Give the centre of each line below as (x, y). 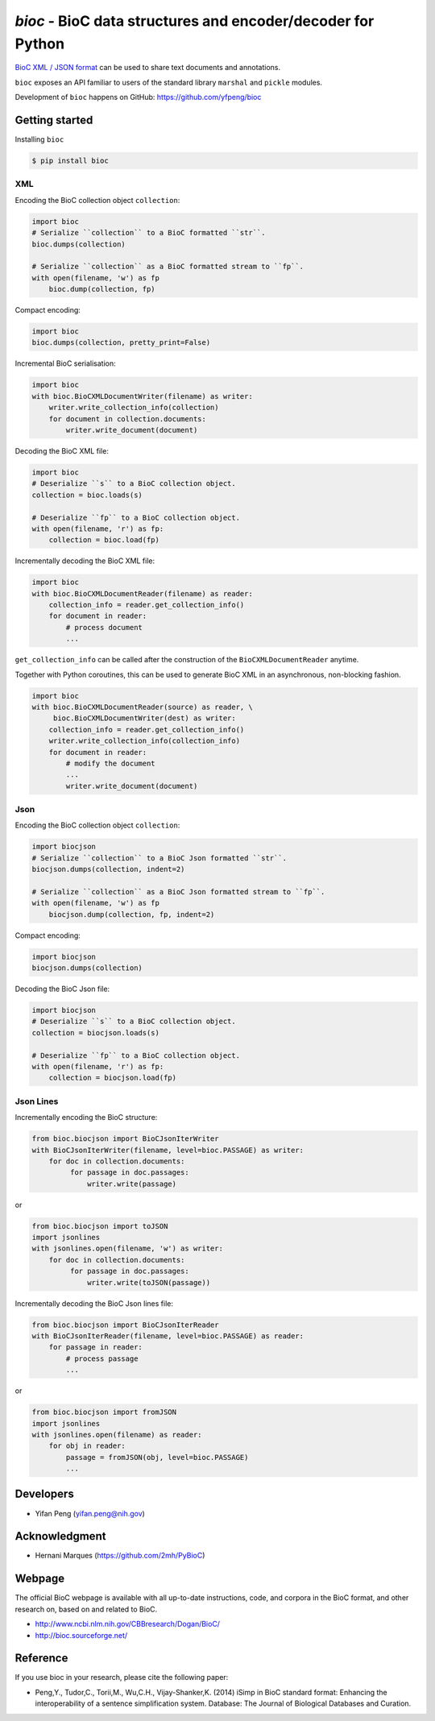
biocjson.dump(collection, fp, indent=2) (132, 914)
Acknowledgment (60, 1536)
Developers (44, 1494)
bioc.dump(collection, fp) (102, 289)
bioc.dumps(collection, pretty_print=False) (121, 343)
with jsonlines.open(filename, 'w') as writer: (127, 1248)
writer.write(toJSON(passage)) (149, 1282)
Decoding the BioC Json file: (62, 989)
